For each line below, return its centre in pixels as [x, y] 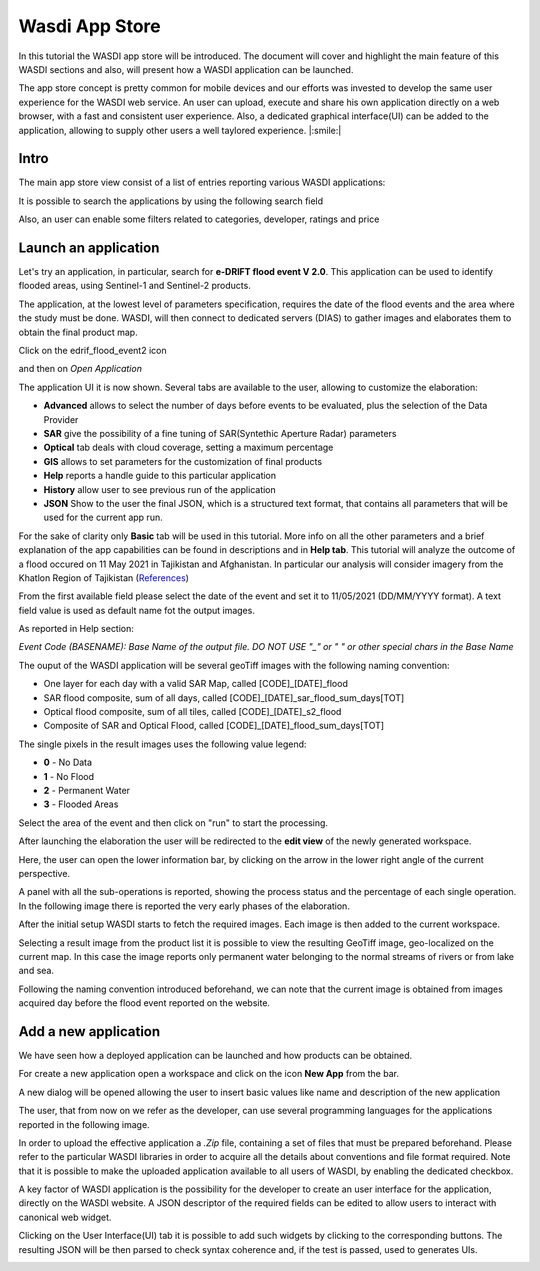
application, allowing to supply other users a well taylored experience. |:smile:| [180, 130]
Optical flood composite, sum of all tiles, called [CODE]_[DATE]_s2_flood [192, 712]
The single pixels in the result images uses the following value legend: [162, 744]
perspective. [44, 873]
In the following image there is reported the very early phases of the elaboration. [184, 906]
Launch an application [89, 248]
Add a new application [89, 1031]
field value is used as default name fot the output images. [136, 610]
